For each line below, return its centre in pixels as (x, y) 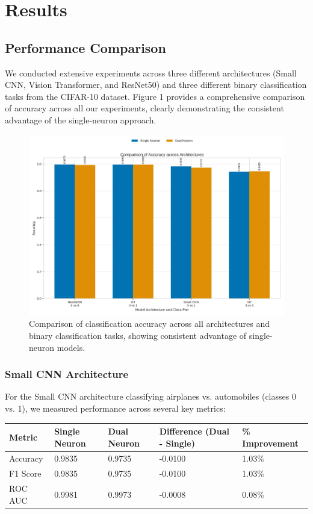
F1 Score (25, 473)
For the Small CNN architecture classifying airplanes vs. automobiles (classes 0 (150, 396)
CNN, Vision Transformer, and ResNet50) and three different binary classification (156, 85)
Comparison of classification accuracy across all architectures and (150, 324)
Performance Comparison (85, 47)
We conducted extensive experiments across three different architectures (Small (151, 73)
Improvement (270, 443)
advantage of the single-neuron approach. (81, 119)
